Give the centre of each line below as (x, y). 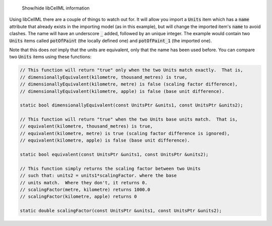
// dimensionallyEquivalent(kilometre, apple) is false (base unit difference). (122, 91)
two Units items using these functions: (50, 57)
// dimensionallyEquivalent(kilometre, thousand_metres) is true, (104, 77)
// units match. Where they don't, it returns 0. (84, 183)
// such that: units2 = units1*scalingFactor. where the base (98, 176)
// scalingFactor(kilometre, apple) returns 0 (78, 197)
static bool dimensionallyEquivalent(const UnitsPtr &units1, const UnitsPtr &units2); (131, 105)
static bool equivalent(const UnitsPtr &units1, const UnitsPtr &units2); (114, 155)
